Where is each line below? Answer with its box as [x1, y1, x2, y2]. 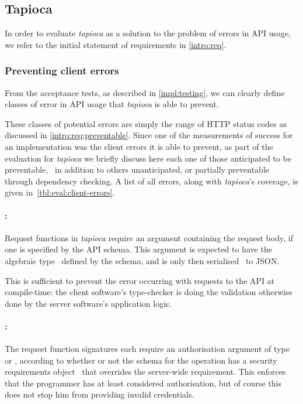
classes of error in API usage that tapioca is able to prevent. [5, 98, 219, 110]
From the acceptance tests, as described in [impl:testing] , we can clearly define [5, 86, 285, 98]
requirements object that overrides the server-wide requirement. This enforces [5, 365, 286, 378]
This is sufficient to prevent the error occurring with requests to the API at [5, 274, 275, 286]
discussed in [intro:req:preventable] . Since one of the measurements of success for [5, 129, 293, 141]
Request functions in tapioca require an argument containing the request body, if [5, 231, 293, 244]
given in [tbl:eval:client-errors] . [5, 186, 115, 198]
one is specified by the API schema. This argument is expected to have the [5, 243, 272, 255]
